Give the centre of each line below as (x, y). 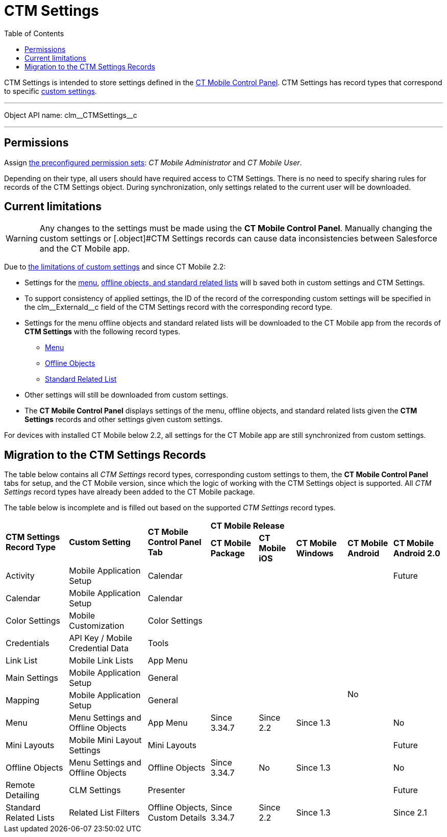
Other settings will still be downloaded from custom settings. (126, 395)
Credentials (28, 643)
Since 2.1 (410, 813)
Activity (20, 576)
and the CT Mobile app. (85, 249)
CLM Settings (95, 790)
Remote (20, 785)
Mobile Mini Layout (105, 740)
